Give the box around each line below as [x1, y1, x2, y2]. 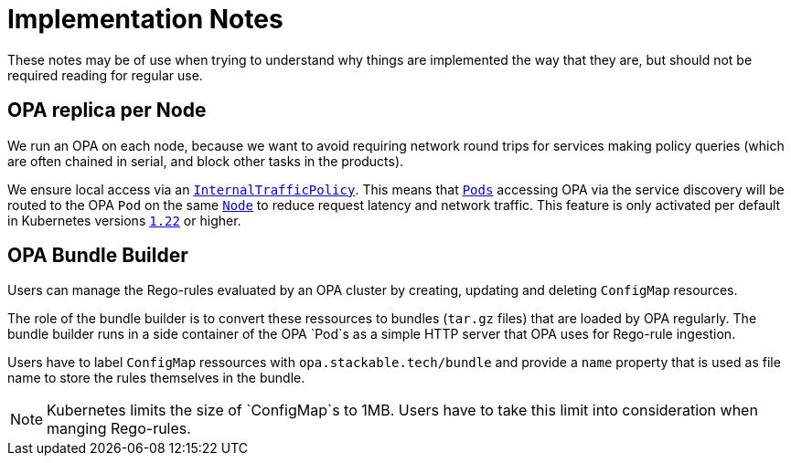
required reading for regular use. [7, 67, 203, 83]
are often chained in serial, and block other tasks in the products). [7, 153, 404, 169]
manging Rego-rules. [47, 419, 191, 438]
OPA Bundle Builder [7, 244, 188, 268]
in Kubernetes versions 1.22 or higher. [7, 212, 241, 228]
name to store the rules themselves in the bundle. [7, 370, 305, 386]
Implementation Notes [7, 4, 283, 35]
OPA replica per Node [7, 99, 207, 122]
